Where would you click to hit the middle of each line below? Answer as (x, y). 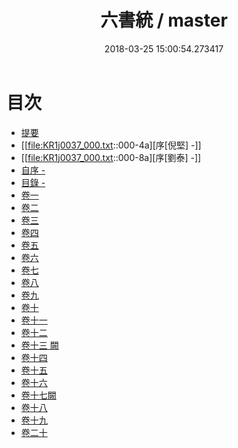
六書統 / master (164, 20)
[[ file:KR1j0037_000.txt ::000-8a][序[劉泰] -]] (111, 157)
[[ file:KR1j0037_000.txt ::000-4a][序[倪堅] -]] (111, 145)
